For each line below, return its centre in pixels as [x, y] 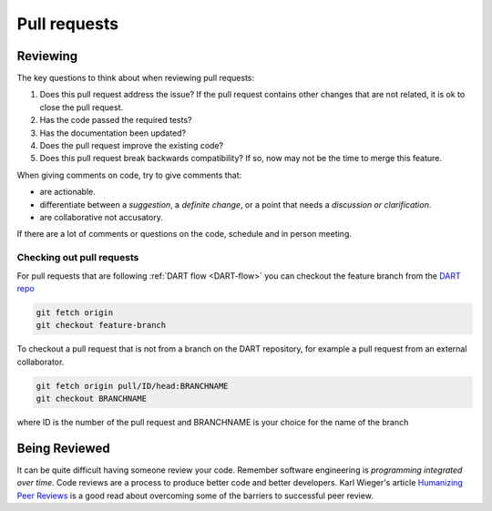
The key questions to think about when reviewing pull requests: [136, 78]
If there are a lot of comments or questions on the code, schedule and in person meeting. [184, 234]
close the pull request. [82, 107]
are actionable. [67, 192]
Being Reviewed [63, 448]
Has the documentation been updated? [113, 133]
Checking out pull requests [78, 258]
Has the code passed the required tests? [116, 120]
